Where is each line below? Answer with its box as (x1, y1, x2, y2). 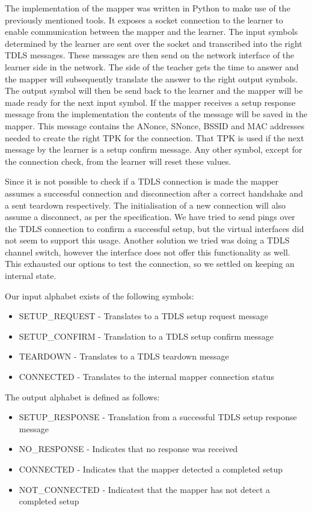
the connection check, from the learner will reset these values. (5, 155, 231, 167)
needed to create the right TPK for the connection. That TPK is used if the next (5, 131, 304, 144)
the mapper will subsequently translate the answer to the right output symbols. (5, 72, 298, 85)
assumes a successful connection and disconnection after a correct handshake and (5, 186, 304, 199)
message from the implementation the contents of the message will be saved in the (5, 108, 308, 120)
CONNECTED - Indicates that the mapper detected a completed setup (19, 463, 283, 475)
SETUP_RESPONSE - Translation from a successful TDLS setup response (19, 411, 297, 423)
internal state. (5, 269, 57, 282)
